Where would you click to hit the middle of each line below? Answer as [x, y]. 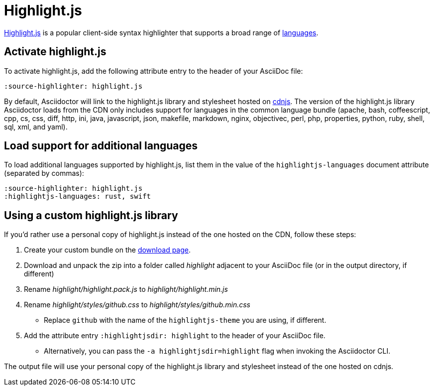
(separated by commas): [44, 173]
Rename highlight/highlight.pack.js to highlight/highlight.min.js [126, 289]
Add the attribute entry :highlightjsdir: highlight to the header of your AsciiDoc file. [175, 336]
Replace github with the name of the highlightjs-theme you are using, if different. [185, 320]
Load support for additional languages [101, 146]
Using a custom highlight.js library [91, 215]
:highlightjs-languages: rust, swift [78, 196]
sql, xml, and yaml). [36, 127]
